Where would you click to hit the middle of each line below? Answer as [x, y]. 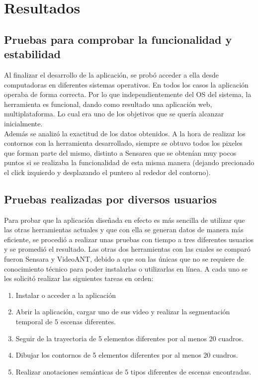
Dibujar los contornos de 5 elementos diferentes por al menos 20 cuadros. [127, 355]
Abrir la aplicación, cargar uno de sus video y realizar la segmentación [123, 312]
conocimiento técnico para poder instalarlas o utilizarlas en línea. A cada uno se [126, 268]
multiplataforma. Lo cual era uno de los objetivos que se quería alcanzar [114, 114]
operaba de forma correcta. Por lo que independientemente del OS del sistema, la [128, 94]
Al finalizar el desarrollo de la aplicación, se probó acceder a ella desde [112, 74]
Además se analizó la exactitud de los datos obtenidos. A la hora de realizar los [125, 133]
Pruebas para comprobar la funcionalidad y [118, 39]
